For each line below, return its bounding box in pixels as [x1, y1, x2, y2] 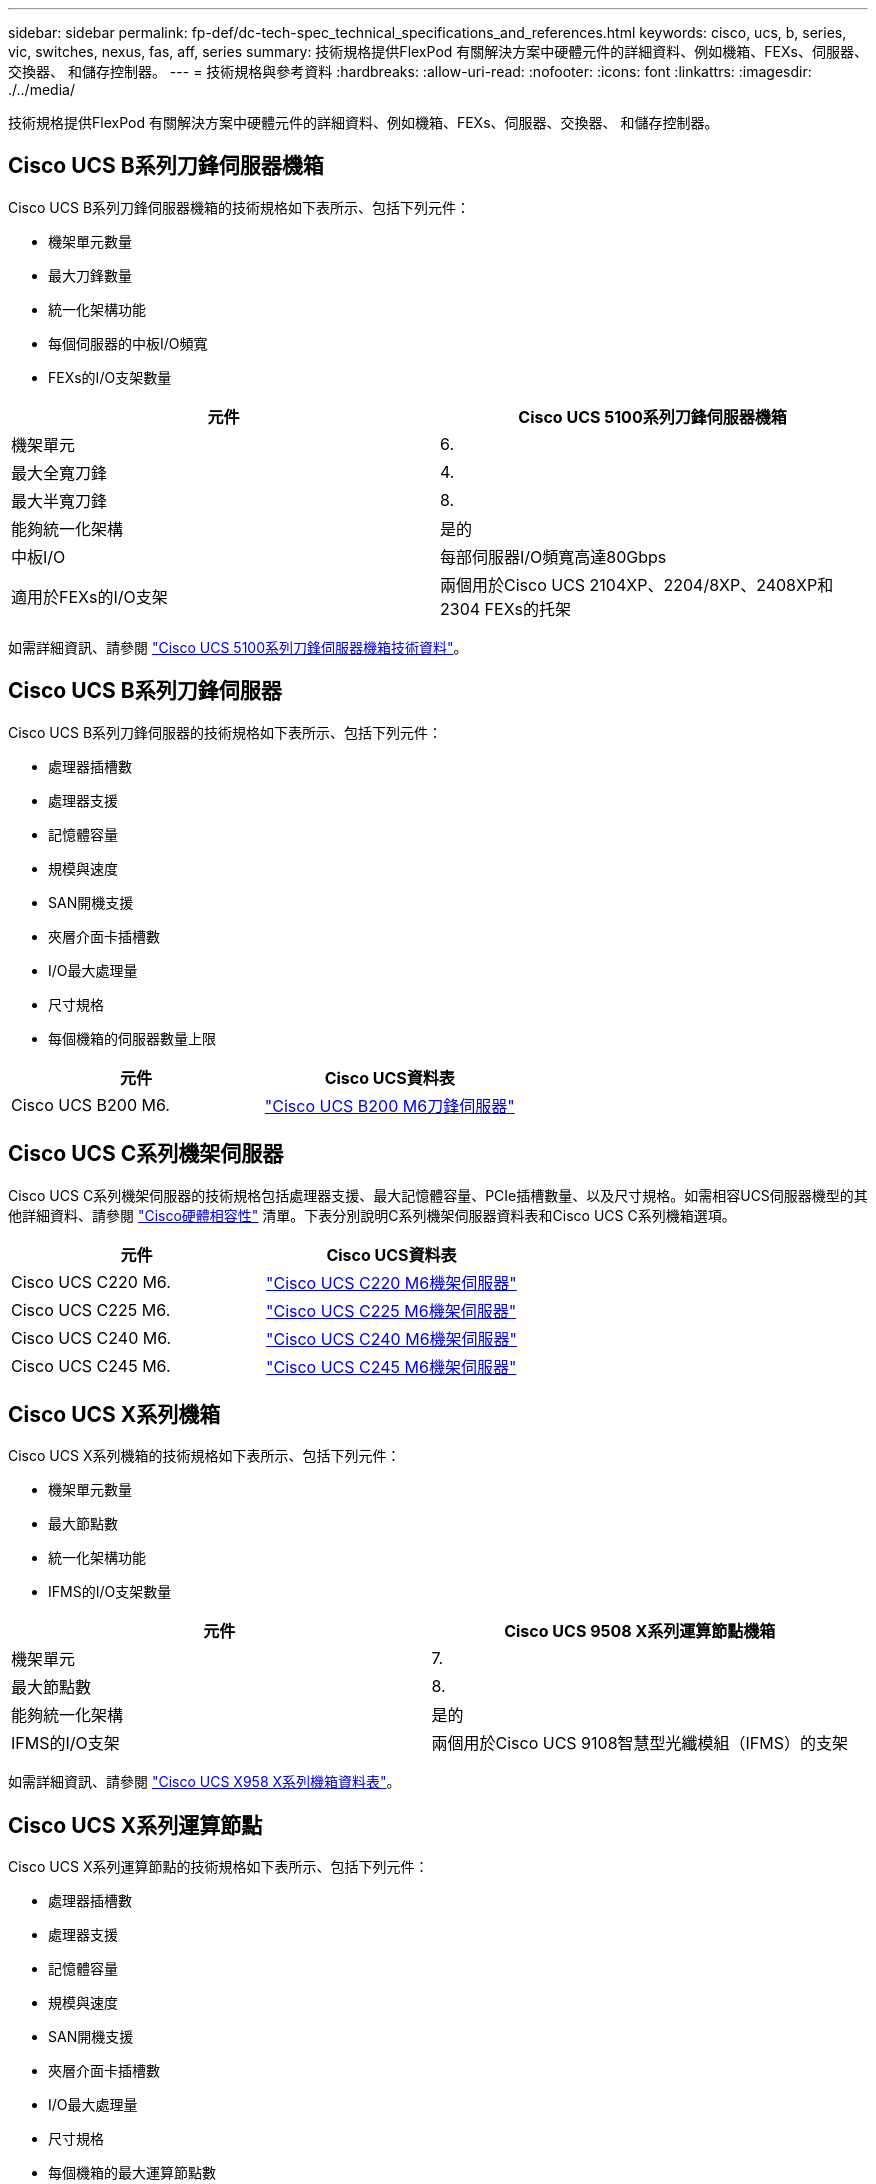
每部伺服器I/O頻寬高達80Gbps [440, 546, 667, 567]
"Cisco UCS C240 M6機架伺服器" [266, 1328, 518, 1349]
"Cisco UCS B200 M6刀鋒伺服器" [264, 1095, 515, 1116]
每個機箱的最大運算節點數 [48, 2164, 216, 2182]
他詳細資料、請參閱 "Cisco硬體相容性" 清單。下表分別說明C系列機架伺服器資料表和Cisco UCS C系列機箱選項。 [8, 1206, 736, 1224]
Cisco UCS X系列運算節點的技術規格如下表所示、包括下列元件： [8, 1858, 429, 1876]
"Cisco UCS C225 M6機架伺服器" [266, 1300, 517, 1321]
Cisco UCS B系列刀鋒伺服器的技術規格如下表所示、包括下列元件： [8, 723, 443, 741]
